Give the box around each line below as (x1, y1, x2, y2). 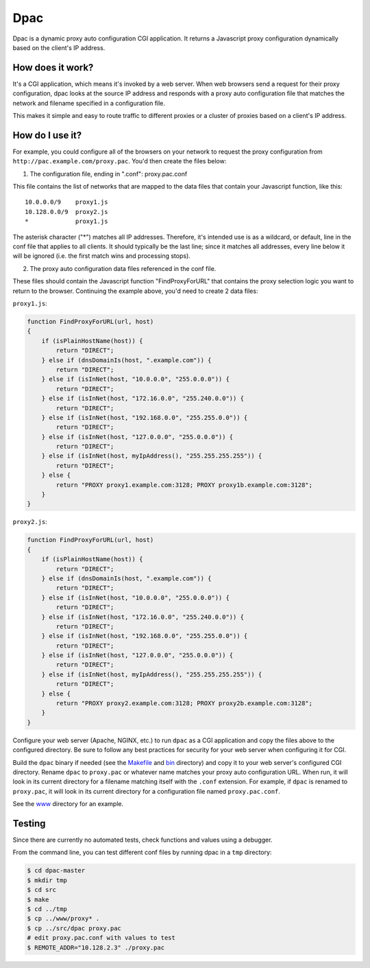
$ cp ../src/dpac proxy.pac (27, 924, 121, 932)
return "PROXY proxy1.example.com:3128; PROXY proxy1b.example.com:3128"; (56, 481, 313, 488)
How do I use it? (12, 129, 82, 141)
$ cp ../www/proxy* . (27, 914, 100, 923)
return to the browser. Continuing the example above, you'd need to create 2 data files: (12, 287, 258, 295)
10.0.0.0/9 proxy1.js (25, 198, 108, 206)
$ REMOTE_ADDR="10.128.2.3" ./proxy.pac (27, 943, 164, 952)
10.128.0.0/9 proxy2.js (25, 208, 108, 215)
